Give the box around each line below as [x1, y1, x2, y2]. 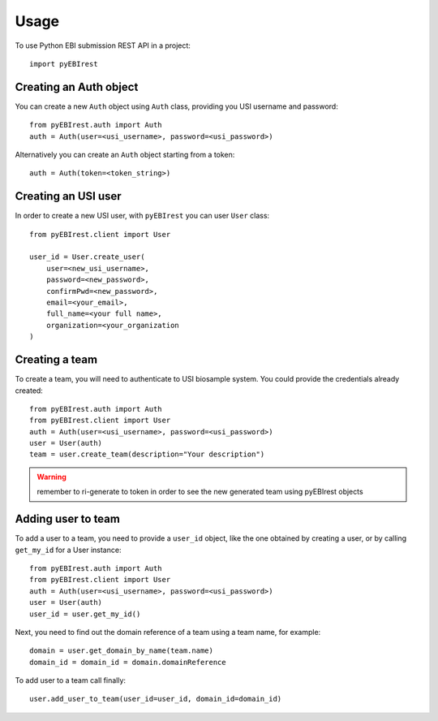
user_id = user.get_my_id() [29, 609, 141, 619]
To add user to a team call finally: [15, 676, 126, 685]
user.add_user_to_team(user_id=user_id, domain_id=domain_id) [29, 694, 282, 704]
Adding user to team [15, 512, 121, 526]
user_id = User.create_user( [29, 253, 145, 261]
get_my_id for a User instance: [15, 545, 122, 555]
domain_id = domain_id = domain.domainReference [29, 658, 226, 667]
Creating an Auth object [15, 80, 139, 93]
